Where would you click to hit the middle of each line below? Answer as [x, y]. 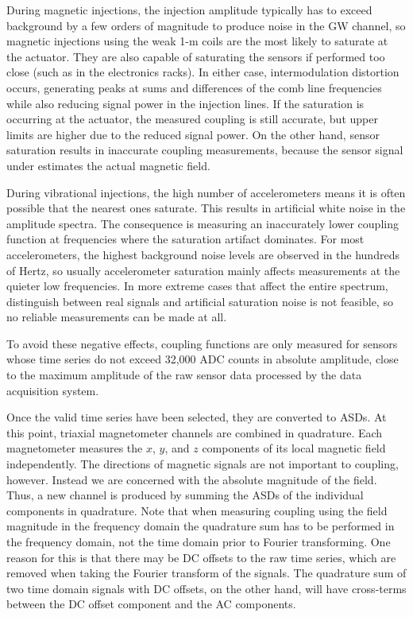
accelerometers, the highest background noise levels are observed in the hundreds [203, 254]
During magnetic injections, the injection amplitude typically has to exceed [189, 10]
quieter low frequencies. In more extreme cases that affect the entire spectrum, [197, 286]
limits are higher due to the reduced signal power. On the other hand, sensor [193, 134]
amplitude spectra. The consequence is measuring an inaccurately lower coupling [203, 223]
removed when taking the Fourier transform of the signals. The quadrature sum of [206, 573]
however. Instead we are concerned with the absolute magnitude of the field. [192, 479]
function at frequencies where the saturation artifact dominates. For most [185, 239]
